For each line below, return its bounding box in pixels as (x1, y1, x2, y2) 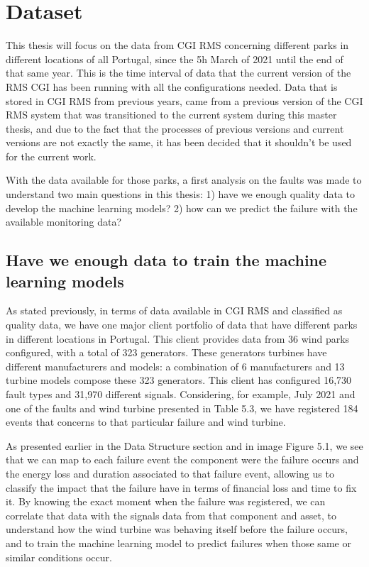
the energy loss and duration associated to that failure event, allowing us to (6, 466, 334, 480)
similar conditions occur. (6, 549, 112, 564)
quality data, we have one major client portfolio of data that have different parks (6, 317, 358, 332)
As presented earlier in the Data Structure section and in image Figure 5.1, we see (6, 438, 363, 453)
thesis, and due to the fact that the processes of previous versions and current (6, 121, 344, 136)
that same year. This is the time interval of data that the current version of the (6, 65, 351, 80)
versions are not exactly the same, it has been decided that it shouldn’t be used (6, 135, 352, 150)
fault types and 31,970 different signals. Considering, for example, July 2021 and (6, 387, 356, 401)
